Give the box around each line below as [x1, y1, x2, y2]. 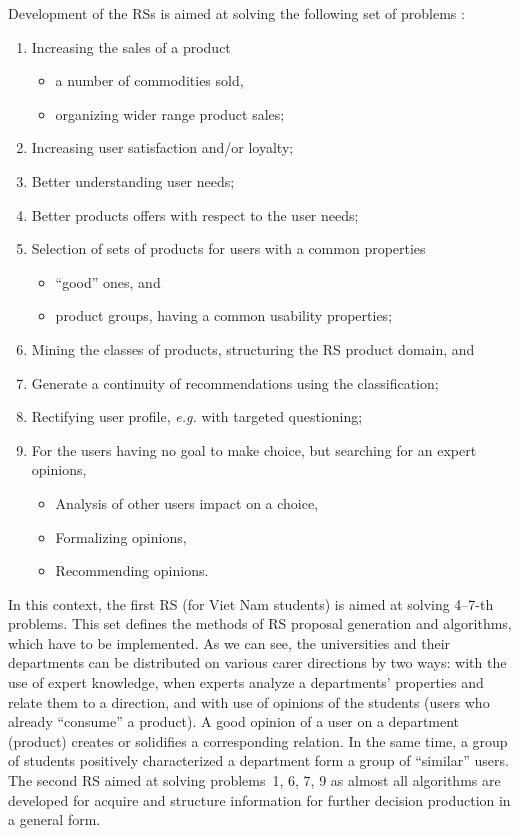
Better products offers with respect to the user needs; [31, 204, 359, 225]
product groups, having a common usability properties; [55, 305, 393, 326]
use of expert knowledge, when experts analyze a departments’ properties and [8, 672, 484, 693]
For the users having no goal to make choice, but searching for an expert [31, 439, 477, 460]
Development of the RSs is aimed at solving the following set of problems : [8, 3, 465, 23]
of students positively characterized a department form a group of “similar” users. [8, 750, 509, 771]
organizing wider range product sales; [55, 103, 285, 124]
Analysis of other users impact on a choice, [55, 492, 319, 513]
